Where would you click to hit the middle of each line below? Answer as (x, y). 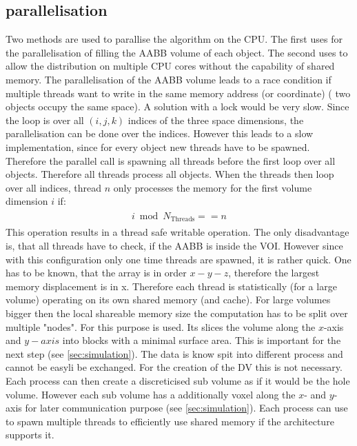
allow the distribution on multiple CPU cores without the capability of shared (170, 66)
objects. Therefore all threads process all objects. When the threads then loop (170, 174)
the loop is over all (45, 120)
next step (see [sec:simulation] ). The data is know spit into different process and (174, 353)
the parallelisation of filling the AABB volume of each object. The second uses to (177, 52)
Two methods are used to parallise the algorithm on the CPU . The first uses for (174, 39)
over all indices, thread (53, 187)
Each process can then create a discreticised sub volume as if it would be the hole (178, 380)
